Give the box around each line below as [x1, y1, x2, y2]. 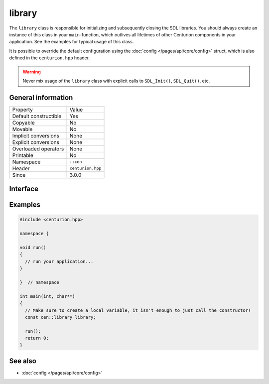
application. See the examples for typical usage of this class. [9, 39, 134, 45]
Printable [12, 152, 33, 159]
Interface [9, 185, 38, 193]
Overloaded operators [12, 145, 64, 152]
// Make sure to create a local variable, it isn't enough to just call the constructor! [25, 307, 251, 313]
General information [9, 93, 73, 102]
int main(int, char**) [19, 293, 75, 299]
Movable [12, 126, 33, 132]
